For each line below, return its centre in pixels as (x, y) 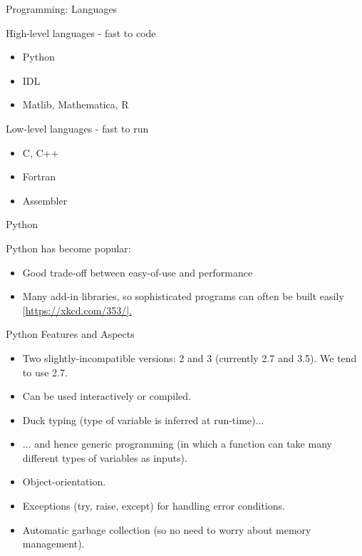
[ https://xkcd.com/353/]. (77, 310)
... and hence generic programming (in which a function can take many (177, 444)
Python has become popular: (68, 248)
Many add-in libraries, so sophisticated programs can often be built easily (183, 296)
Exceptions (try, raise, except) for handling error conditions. (154, 506)
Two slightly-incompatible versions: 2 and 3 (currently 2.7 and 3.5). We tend (190, 357)
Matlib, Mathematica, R (76, 104)
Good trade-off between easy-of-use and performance (138, 272)
